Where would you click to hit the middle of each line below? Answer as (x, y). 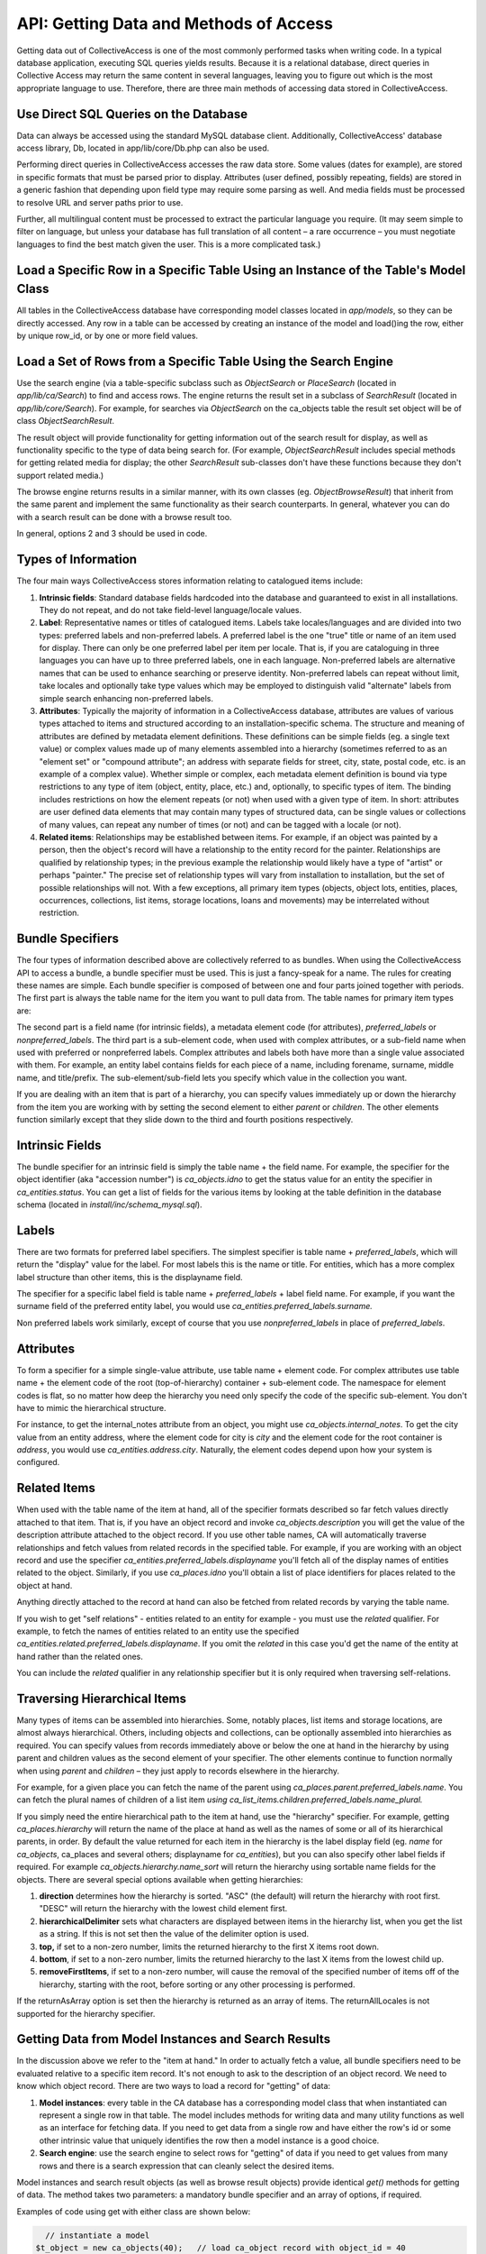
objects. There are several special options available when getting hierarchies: (160, 1879)
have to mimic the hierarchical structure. (91, 1407)
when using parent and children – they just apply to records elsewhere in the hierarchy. (178, 1771)
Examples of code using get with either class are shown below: (134, 2211)
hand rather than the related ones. (80, 1656)
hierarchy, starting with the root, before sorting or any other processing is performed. (197, 1984)
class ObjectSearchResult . (66, 421)
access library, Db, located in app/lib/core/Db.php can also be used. (143, 148)
